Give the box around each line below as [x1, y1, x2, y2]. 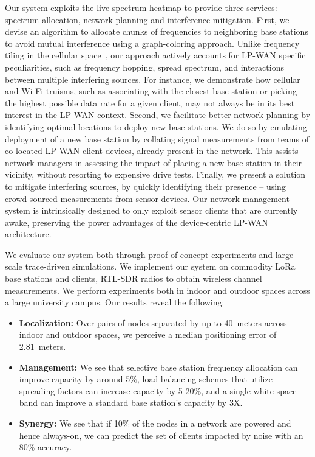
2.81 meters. [19, 340, 66, 353]
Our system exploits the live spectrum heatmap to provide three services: [5, 1, 277, 13]
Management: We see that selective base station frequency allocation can [19, 360, 298, 373]
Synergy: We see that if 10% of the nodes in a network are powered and [19, 417, 291, 429]
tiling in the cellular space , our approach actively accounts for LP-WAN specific [5, 49, 306, 61]
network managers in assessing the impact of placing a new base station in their [5, 156, 302, 169]
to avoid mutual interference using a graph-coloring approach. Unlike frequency [5, 37, 300, 49]
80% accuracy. [19, 441, 72, 453]
